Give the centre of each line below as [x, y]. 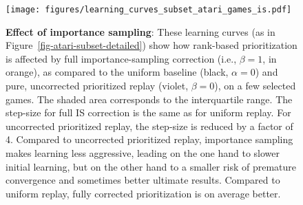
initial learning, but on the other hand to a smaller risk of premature [151, 166]
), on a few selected [255, 86]
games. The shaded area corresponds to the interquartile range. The [149, 99]
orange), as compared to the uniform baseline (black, [117, 72]
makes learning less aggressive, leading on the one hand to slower [143, 153]
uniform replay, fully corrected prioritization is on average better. [143, 193]
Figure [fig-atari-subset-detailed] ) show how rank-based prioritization [151, 45]
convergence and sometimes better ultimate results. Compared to [143, 180]
